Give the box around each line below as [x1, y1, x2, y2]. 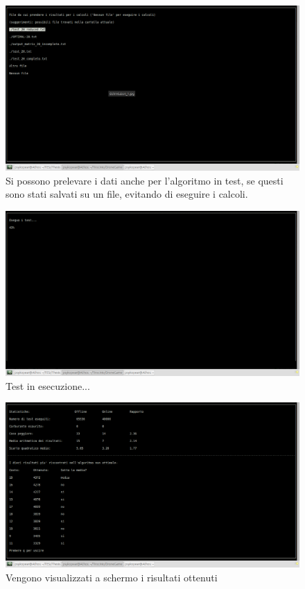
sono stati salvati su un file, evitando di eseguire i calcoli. [6, 187, 248, 201]
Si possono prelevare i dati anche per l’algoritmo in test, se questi [6, 173, 284, 187]
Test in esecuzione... [6, 378, 90, 393]
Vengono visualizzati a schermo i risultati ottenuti [6, 570, 218, 584]
